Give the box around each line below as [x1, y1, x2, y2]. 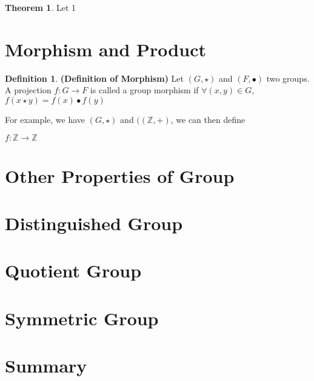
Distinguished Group [5, 211, 183, 236]
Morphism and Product [5, 36, 206, 61]
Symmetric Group [5, 305, 159, 330]
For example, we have [5, 113, 85, 125]
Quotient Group [5, 258, 142, 283]
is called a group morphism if [90, 84, 199, 96]
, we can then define [170, 113, 246, 125]
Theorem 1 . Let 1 [5, 1, 76, 13]
